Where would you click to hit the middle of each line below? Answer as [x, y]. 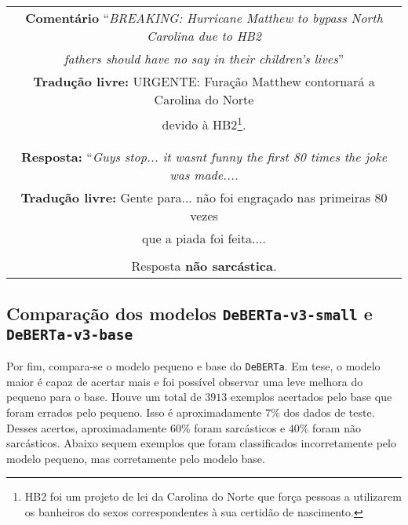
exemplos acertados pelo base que [311, 397]
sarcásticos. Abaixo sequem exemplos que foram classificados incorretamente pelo [201, 443]
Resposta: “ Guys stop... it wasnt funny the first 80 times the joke [204, 157]
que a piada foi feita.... [204, 239]
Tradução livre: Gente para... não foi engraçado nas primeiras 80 [204, 198]
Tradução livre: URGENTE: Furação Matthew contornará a [204, 81]
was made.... [204, 175]
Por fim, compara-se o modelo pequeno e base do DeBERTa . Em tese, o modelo [193, 366]
